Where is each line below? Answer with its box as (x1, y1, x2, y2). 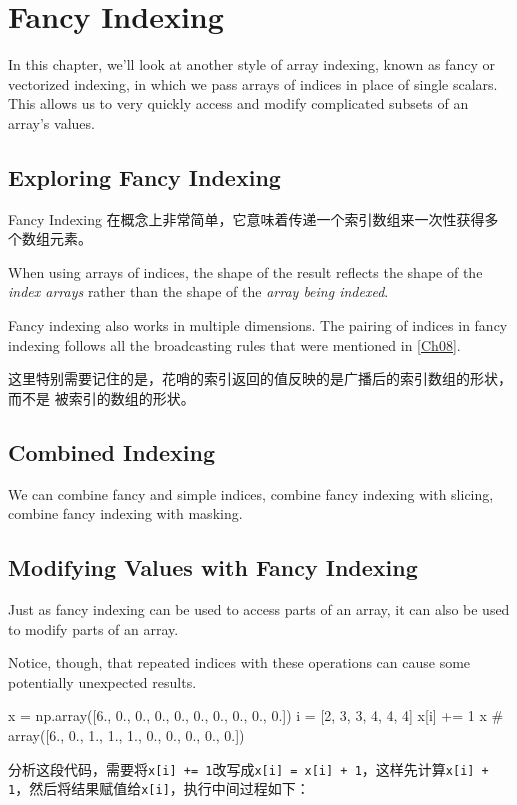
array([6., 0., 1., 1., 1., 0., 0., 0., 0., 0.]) (8, 725, 245, 746)
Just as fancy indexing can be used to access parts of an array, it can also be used (8, 599, 510, 620)
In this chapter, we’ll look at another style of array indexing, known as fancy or (8, 54, 495, 75)
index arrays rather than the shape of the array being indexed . (8, 281, 389, 302)
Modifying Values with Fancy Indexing (8, 552, 418, 583)
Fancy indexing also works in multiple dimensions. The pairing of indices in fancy (8, 315, 508, 336)
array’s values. (8, 112, 95, 133)
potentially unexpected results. (8, 671, 197, 692)
